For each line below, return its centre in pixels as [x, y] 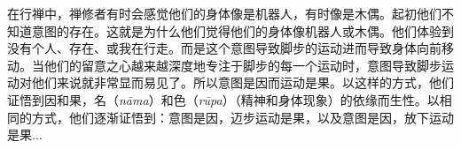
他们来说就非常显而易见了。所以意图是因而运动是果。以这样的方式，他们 [242, 82]
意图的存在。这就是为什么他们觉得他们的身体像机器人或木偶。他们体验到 [242, 30]
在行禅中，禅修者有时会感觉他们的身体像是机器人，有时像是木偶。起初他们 [224, 13]
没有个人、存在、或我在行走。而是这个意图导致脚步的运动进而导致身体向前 [224, 48]
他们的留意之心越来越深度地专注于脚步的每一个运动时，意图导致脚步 [242, 65]
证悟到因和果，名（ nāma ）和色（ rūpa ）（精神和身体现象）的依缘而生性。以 [223, 99]
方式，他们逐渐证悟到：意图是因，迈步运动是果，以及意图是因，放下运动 [242, 117]
